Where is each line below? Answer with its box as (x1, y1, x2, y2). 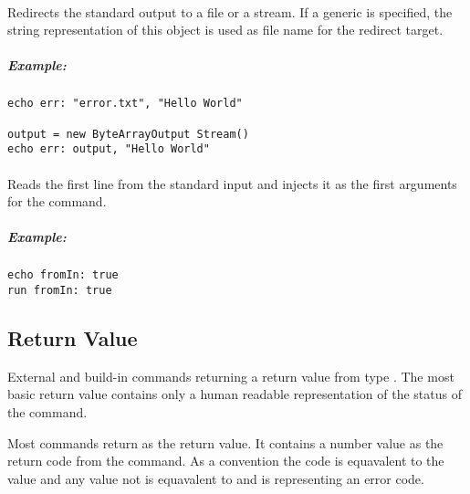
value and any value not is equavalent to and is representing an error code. (7, 468, 424, 488)
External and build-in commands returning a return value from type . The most (7, 366, 454, 385)
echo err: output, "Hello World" (7, 142, 210, 156)
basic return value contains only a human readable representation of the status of (7, 384, 462, 404)
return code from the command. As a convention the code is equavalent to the (7, 451, 444, 470)
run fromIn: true (7, 283, 112, 297)
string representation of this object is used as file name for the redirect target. (7, 20, 444, 39)
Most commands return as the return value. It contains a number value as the (7, 433, 444, 452)
